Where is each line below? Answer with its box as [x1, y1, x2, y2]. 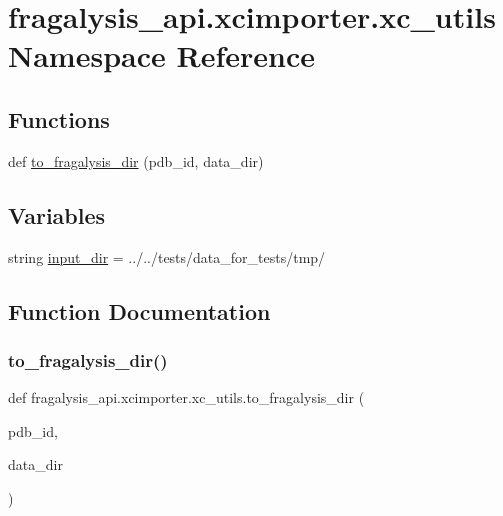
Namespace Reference [8, 35, 315, 76]
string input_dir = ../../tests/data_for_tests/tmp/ [8, 246, 326, 267]
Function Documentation [8, 295, 271, 326]
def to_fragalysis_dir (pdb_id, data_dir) [8, 150, 264, 171]
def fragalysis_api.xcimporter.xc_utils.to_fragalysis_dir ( [8, 387, 365, 408]
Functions [8, 103, 110, 134]
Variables [8, 199, 106, 230]
